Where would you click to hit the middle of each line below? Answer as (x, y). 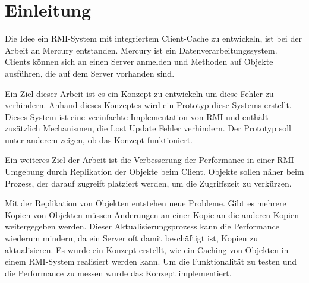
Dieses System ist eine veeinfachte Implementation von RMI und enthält (137, 116)
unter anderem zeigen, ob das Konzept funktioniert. (99, 139)
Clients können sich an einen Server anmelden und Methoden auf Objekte (139, 62)
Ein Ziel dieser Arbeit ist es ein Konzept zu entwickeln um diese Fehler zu (139, 93)
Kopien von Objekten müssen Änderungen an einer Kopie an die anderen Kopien (152, 214)
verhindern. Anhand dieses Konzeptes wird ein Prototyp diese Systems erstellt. (148, 105)
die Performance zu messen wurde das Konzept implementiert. (118, 273)
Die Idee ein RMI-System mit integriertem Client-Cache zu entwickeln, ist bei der (153, 38)
